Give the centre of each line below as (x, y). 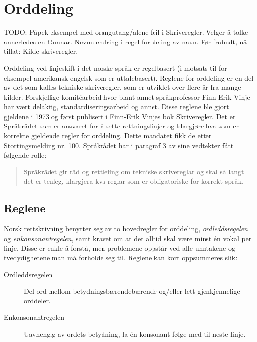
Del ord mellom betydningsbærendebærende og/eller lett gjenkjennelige (132, 291)
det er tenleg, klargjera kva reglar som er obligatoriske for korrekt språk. (133, 181)
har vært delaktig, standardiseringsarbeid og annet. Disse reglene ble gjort (117, 107)
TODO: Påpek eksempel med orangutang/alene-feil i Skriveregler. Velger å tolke (126, 32)
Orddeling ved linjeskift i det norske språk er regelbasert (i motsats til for (116, 67)
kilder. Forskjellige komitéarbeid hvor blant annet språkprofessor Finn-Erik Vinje (127, 97)
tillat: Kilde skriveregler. (41, 51)
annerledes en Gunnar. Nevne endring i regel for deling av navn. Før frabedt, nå (126, 41)
